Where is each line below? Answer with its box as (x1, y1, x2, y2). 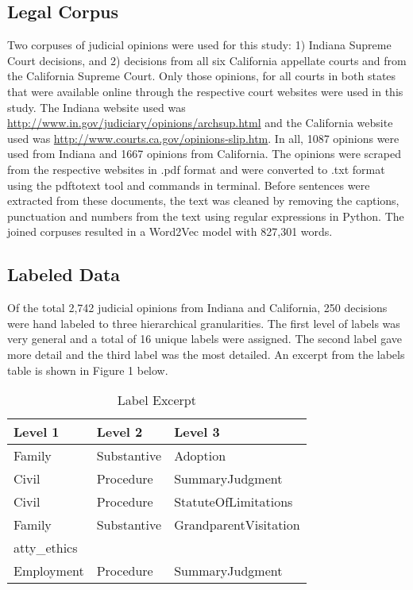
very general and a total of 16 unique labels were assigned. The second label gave (7, 330, 402, 347)
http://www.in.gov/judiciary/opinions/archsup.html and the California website (7, 114, 393, 131)
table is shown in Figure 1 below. (7, 361, 168, 378)
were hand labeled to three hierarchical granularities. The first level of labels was (7, 314, 400, 331)
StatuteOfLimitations (174, 492, 293, 511)
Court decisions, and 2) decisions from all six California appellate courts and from (7, 52, 407, 68)
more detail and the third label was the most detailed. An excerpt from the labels (7, 345, 405, 362)
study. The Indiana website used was (7, 98, 186, 115)
